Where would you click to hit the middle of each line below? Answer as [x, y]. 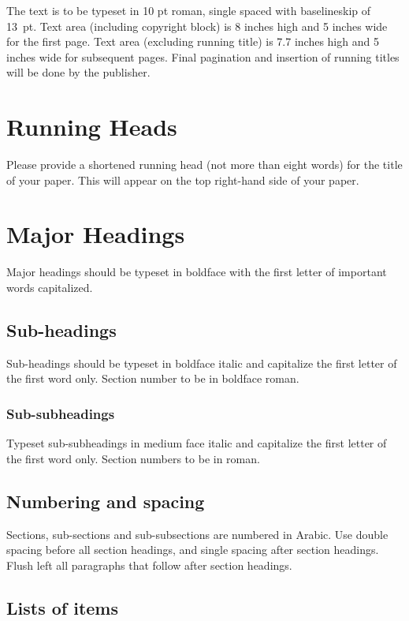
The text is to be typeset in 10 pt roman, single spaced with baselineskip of [189, 10]
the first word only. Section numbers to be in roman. [133, 458]
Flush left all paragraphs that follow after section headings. [149, 565]
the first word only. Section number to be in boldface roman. [153, 378]
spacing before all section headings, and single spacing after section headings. [193, 550]
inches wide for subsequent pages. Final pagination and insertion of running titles [203, 56]
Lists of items [63, 607]
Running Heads [92, 127]
